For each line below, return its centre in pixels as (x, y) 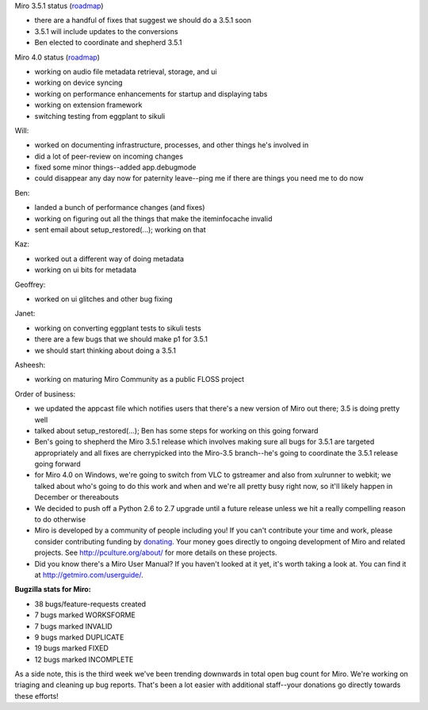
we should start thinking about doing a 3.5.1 (105, 350)
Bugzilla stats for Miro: (53, 590)
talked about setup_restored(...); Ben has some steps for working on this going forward (176, 430)
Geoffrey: (30, 284)
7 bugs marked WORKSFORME (85, 615)
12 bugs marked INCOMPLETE (84, 659)
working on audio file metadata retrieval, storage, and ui (126, 71)
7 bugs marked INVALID (73, 626)
